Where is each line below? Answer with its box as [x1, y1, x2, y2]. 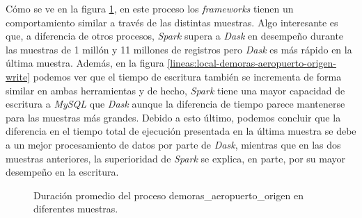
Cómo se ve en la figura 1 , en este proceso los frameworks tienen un [6, 1, 294, 15]
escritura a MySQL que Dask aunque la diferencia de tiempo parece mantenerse [6, 97, 345, 111]
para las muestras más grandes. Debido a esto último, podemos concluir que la [6, 110, 341, 124]
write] [6, 69, 31, 83]
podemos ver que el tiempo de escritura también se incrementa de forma [33, 69, 342, 83]
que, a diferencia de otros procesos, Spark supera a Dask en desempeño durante [6, 28, 344, 43]
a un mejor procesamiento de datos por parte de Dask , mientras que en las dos [6, 137, 341, 151]
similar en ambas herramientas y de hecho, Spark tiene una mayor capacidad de [6, 83, 345, 97]
